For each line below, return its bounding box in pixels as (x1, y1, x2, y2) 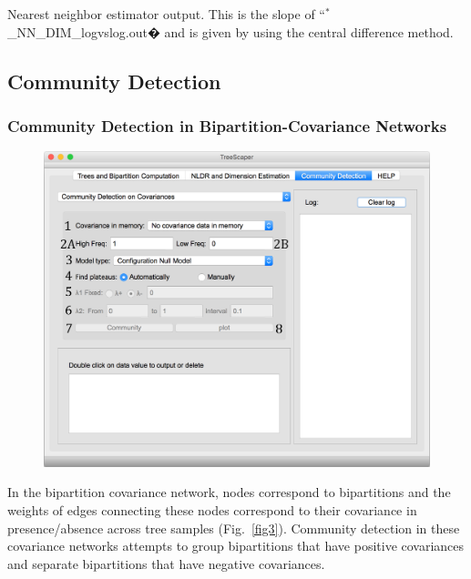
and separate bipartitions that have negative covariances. (7, 554, 325, 573)
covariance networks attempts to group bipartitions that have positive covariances (7, 536, 465, 555)
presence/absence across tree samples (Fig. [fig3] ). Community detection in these (7, 518, 460, 537)
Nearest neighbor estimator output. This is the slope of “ (7, 5, 325, 23)
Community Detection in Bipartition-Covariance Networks (7, 114, 447, 137)
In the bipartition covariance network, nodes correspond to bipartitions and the (7, 482, 451, 502)
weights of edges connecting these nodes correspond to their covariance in (7, 500, 417, 519)
